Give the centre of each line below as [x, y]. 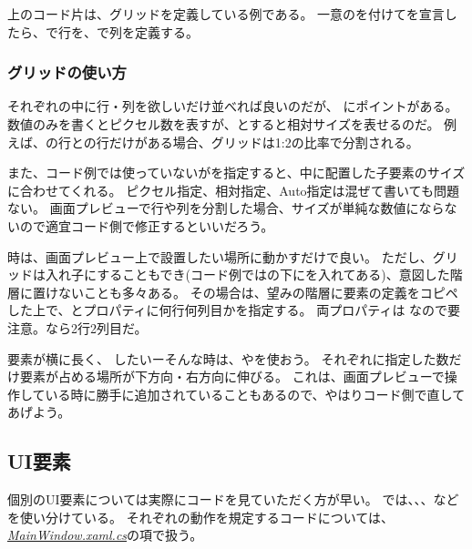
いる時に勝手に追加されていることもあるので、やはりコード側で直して [255, 394]
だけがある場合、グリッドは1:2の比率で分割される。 [264, 142]
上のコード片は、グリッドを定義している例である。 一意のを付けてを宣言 [226, 14]
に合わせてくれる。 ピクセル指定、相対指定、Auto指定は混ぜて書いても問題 [233, 190]
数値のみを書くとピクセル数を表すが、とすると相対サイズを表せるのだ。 [224, 124]
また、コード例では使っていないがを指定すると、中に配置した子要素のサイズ [236, 173]
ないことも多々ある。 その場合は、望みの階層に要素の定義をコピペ [258, 292]
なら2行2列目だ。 [96, 327]
